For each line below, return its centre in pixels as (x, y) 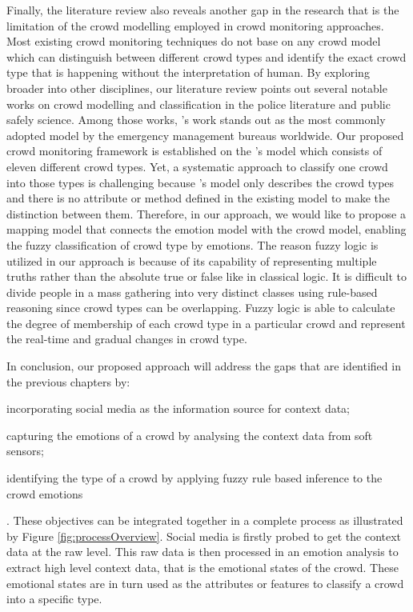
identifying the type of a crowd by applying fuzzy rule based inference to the (194, 478)
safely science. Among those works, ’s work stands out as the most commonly (196, 120)
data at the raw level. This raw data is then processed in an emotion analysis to (202, 552)
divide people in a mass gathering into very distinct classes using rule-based (192, 292)
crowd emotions (45, 493)
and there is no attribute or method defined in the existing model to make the (198, 198)
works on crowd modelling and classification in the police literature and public (198, 104)
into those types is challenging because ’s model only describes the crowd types (200, 182)
